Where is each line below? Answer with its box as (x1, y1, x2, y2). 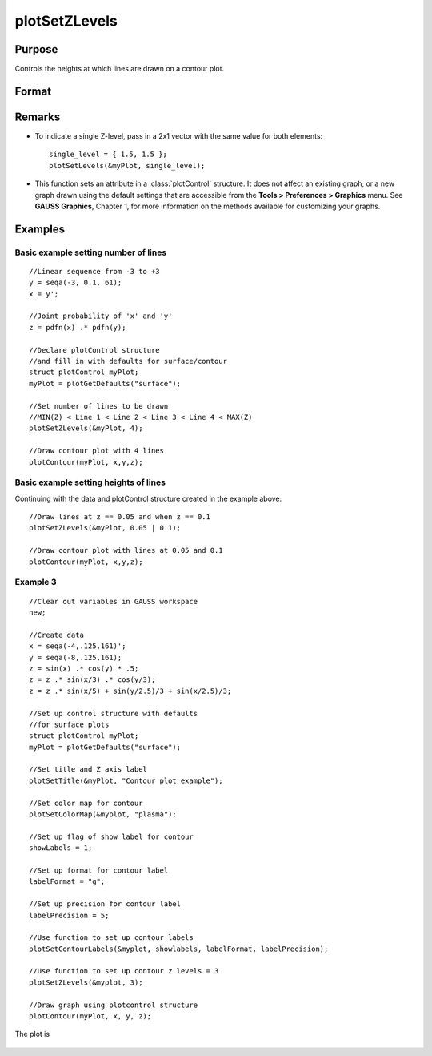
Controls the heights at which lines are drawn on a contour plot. (14, 64, 225, 74)
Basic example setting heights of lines (14, 477, 166, 488)
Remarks (14, 110, 61, 123)
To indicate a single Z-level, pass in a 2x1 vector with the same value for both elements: (34, 131, 323, 140)
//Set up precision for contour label (29, 900, 182, 909)
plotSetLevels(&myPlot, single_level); (49, 161, 206, 170)
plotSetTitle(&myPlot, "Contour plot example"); (29, 776, 223, 785)
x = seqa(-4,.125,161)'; (29, 642, 126, 651)
